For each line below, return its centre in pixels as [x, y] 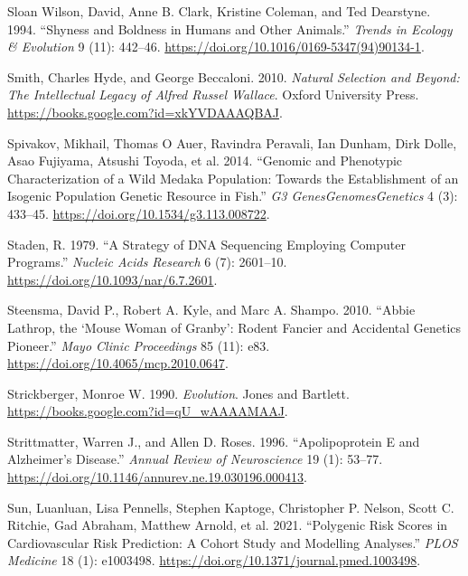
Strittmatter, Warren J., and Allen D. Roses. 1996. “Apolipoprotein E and [214, 441]
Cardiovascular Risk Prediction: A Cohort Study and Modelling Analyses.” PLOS [233, 542]
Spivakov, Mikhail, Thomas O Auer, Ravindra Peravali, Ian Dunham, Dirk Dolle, [232, 142]
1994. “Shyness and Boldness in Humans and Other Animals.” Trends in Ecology [230, 28]
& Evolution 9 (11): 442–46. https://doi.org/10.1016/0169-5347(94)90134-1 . [216, 47]
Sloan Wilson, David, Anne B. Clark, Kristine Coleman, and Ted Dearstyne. [219, 11]
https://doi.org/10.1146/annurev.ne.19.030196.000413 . [157, 477]
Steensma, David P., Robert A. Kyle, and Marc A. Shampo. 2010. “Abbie [211, 310]
